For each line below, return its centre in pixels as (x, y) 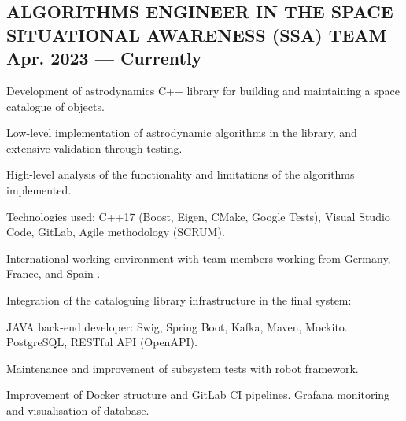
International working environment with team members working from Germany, (199, 258)
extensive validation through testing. (94, 148)
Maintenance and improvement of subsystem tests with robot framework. (183, 368)
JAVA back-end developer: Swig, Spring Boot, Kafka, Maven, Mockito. (177, 326)
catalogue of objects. (55, 106)
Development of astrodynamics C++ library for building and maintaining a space (203, 90)
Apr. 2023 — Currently (104, 58)
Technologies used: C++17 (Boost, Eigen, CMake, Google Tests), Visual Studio (198, 216)
